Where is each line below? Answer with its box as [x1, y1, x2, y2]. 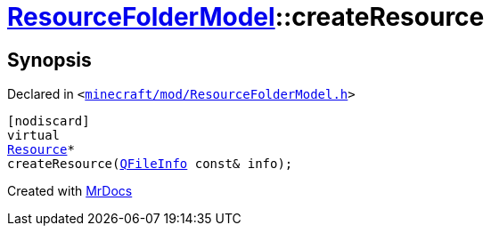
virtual [7, 128, 61, 143]
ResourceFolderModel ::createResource [7, 2, 485, 32]
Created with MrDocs [7, 183, 133, 199]
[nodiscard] [7, 114, 90, 129]
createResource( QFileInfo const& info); [7, 157, 293, 172]
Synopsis [7, 48, 92, 71]
